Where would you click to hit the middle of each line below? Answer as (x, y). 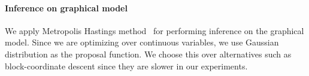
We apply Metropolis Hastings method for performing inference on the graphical (154, 30)
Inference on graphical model (66, 7)
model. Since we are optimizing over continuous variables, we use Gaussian (142, 42)
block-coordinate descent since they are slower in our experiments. (126, 66)
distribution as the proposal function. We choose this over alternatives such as (148, 54)
